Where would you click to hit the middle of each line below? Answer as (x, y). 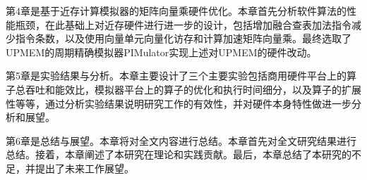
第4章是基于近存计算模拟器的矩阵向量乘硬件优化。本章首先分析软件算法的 (176, 11)
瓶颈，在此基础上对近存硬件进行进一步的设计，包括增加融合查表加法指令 (183, 24)
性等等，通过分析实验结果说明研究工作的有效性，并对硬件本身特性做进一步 (179, 103)
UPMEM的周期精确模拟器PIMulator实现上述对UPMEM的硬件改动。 (161, 52)
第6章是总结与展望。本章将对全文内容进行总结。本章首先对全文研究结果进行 (181, 140)
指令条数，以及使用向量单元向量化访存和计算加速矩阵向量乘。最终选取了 (183, 38)
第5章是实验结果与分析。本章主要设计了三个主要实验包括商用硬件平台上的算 (181, 76)
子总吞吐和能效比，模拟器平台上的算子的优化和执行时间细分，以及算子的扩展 (183, 89)
